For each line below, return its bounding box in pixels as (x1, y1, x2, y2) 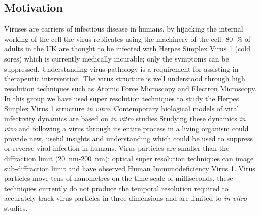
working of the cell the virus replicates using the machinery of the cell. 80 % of (4, 33, 250, 44)
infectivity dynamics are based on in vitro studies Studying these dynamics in (4, 113, 246, 124)
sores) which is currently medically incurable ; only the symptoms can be (4, 53, 229, 64)
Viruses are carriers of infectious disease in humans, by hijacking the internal (4, 23, 243, 34)
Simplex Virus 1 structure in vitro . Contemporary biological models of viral (4, 103, 239, 113)
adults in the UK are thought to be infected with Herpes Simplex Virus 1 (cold (4, 43, 250, 54)
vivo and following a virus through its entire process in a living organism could (4, 123, 249, 134)
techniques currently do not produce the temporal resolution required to (4, 182, 229, 193)
